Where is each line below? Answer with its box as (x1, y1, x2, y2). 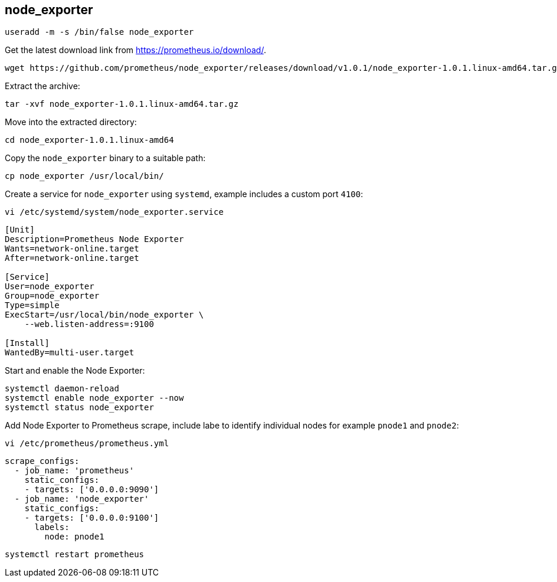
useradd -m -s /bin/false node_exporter (5, 27, 194, 37)
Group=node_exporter (5, 291, 100, 301)
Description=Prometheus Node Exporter (5, 234, 184, 244)
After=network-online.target (5, 253, 139, 263)
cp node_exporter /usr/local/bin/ (5, 171, 164, 181)
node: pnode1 (44, 532, 104, 542)
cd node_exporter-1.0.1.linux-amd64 (5, 135, 174, 145)
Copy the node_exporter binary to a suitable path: (5, 153, 206, 164)
